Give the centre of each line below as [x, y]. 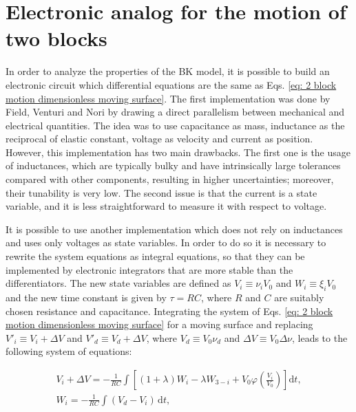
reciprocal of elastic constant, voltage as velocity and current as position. [159, 139]
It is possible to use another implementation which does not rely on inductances [174, 229]
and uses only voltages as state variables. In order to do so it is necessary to [166, 242]
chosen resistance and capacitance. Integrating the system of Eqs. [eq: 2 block [169, 311]
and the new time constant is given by [86, 297]
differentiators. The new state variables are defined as [118, 283]
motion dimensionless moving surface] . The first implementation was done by [168, 98]
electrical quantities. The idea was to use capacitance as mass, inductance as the [175, 125]
